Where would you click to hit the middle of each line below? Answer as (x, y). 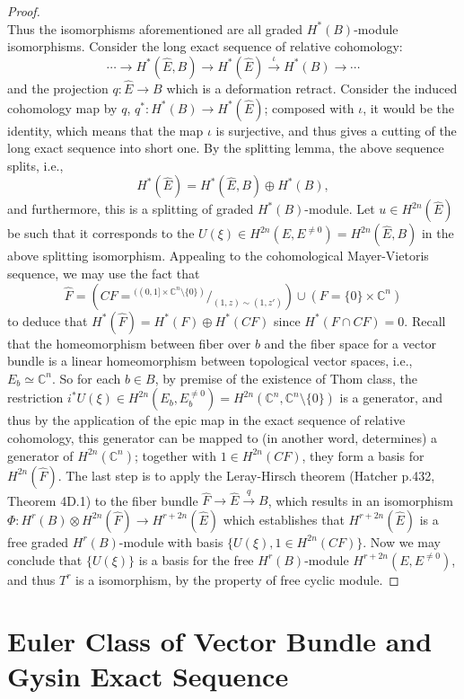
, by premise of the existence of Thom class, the (286, 378)
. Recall (425, 320)
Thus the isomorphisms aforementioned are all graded (155, 28)
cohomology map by (62, 107)
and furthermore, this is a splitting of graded (131, 209)
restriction (35, 398)
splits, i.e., (35, 165)
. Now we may (402, 541)
